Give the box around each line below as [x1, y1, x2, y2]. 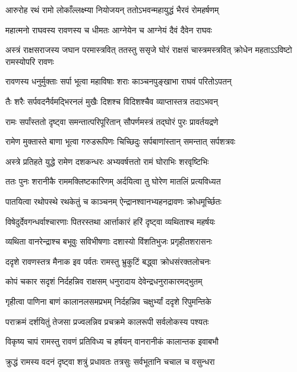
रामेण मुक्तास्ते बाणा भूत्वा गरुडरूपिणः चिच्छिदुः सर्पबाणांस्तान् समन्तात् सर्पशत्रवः [5, 135, 236, 148]
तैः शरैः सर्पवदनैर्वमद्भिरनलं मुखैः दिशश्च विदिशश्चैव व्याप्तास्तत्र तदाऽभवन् [5, 95, 218, 107]
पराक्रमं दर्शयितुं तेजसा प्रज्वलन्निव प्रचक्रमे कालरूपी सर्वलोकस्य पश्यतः [5, 315, 209, 327]
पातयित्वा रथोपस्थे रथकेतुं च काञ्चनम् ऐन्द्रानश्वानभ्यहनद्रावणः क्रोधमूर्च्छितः [5, 195, 222, 207]
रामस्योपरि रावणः [5, 55, 54, 67]
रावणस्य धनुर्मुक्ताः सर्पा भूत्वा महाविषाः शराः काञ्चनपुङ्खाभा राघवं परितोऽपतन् [5, 75, 232, 87]
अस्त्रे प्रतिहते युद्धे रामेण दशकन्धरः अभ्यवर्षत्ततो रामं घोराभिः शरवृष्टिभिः [5, 155, 209, 167]
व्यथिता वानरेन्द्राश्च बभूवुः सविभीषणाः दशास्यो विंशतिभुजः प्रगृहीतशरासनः [5, 235, 213, 248]
